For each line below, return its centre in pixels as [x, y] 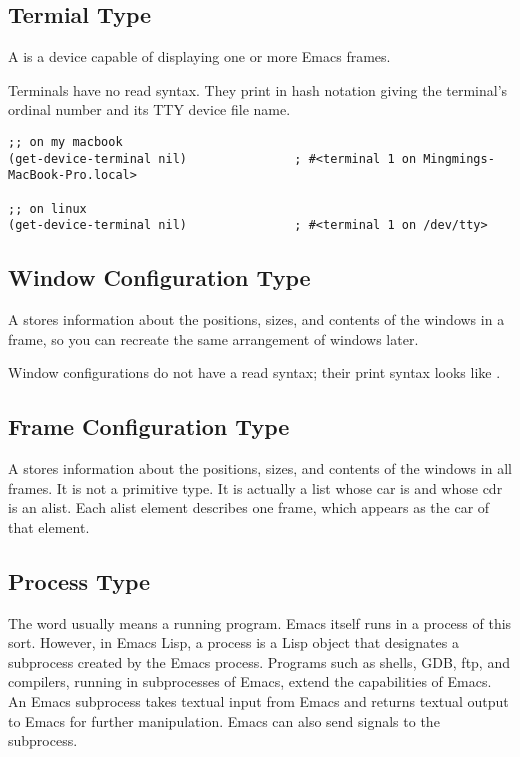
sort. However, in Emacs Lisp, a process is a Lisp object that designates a [233, 642]
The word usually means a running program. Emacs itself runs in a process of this [260, 622]
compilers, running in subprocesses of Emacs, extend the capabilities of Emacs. [250, 681]
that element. [49, 526]
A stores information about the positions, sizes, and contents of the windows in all [260, 468]
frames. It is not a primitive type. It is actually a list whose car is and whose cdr [255, 487]
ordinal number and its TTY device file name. [149, 109]
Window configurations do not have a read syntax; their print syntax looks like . [254, 372]
